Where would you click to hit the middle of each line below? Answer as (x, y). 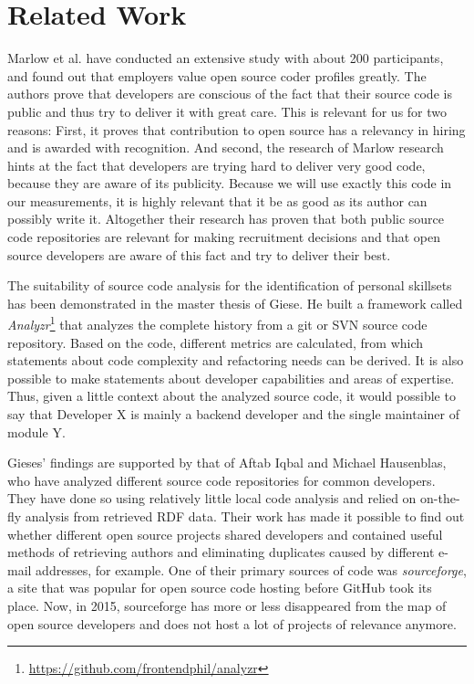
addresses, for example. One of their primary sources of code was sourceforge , (251, 569)
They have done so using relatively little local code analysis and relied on (212, 498)
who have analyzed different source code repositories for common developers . (222, 480)
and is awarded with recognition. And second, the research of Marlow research (226, 147)
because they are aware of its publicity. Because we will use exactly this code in (230, 183)
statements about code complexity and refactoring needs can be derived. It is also (236, 360)
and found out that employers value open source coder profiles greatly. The (217, 75)
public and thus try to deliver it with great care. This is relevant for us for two (227, 111)
